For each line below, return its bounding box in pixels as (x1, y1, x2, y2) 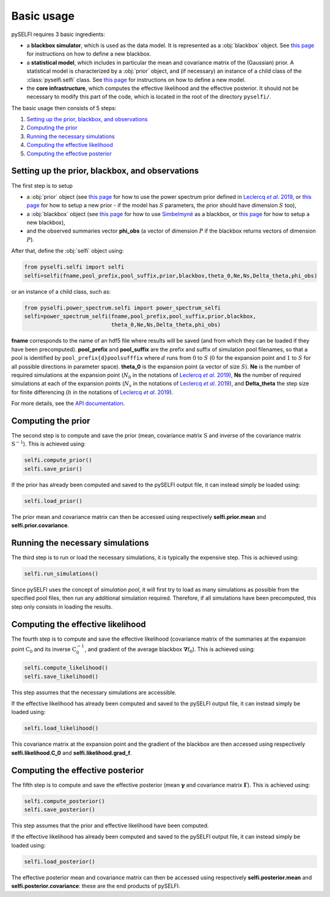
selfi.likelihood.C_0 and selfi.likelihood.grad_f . (11, 749, 132, 756)
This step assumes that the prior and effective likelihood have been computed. (11, 822, 209, 829)
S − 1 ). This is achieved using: (11, 439, 86, 448)
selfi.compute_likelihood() (24, 664, 108, 671)
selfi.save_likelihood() (24, 673, 99, 680)
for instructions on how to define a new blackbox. (26, 50, 152, 58)
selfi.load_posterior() (24, 858, 96, 865)
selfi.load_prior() (24, 497, 82, 504)
